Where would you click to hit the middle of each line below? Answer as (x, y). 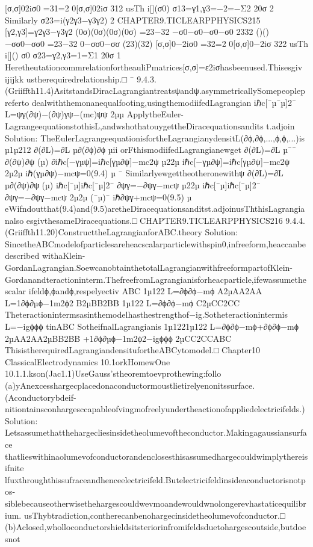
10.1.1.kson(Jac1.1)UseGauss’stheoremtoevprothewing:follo (113, 373)
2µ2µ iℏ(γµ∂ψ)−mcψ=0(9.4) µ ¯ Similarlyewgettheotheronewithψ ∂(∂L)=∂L (144, 173)
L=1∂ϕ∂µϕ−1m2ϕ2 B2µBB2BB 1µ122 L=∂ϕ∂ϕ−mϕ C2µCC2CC (122, 302)
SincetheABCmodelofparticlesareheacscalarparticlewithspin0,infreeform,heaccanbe (156, 243)
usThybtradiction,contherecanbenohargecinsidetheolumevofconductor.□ (154, 515)
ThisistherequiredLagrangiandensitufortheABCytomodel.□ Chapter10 (132, 350)
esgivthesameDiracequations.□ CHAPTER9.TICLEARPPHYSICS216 (154, 220)
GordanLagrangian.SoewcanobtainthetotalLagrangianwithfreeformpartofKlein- (149, 267)
